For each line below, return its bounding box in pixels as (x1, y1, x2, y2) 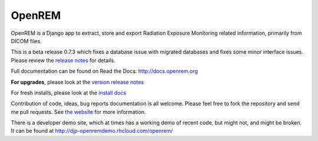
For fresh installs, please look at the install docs (11, 89, 127, 96)
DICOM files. (11, 37, 42, 44)
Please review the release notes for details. (11, 57, 116, 64)
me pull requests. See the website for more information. (11, 108, 147, 115)
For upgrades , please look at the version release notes (11, 78, 144, 86)
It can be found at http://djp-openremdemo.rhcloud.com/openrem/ (11, 127, 173, 135)
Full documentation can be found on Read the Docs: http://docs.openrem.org (11, 68, 198, 75)
